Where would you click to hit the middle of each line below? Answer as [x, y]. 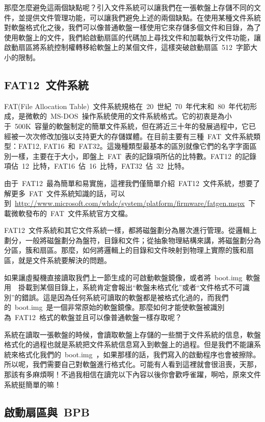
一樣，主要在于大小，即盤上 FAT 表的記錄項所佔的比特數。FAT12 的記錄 [134, 156]
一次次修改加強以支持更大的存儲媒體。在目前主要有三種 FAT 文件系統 [136, 136]
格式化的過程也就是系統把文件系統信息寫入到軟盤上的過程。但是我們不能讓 [129, 344]
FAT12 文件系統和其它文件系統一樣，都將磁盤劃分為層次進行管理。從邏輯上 [131, 230]
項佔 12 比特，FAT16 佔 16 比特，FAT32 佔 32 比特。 [97, 166]
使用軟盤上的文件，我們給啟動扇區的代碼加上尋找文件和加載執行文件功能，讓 [132, 37]
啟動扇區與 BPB [47, 412]
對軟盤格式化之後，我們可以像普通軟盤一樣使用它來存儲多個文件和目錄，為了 [132, 27]
